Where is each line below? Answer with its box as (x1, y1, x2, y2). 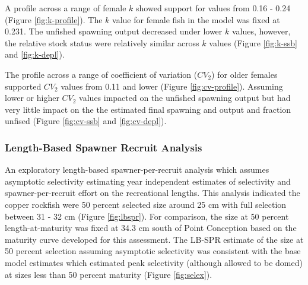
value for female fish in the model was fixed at (112, 13, 280, 26)
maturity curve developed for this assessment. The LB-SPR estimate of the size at (5, 233, 304, 245)
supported (5, 80, 42, 92)
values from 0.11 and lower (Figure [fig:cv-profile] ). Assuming (61, 80, 283, 92)
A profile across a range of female (5, 2, 126, 14)
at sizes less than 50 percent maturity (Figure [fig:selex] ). (5, 268, 212, 280)
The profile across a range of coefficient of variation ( (5, 68, 198, 80)
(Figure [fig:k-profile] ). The (5, 13, 103, 26)
